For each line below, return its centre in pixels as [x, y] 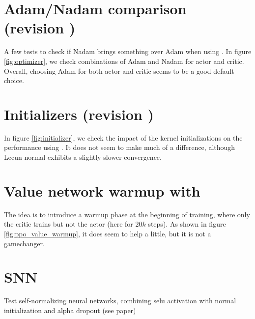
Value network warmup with [102, 190]
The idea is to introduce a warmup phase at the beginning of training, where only [127, 214]
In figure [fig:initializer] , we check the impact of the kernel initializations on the [123, 137]
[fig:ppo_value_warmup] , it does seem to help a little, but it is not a [108, 233]
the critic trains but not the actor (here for [69, 224]
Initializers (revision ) [79, 114]
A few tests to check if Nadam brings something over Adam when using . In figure [128, 51]
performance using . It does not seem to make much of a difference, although [120, 147]
